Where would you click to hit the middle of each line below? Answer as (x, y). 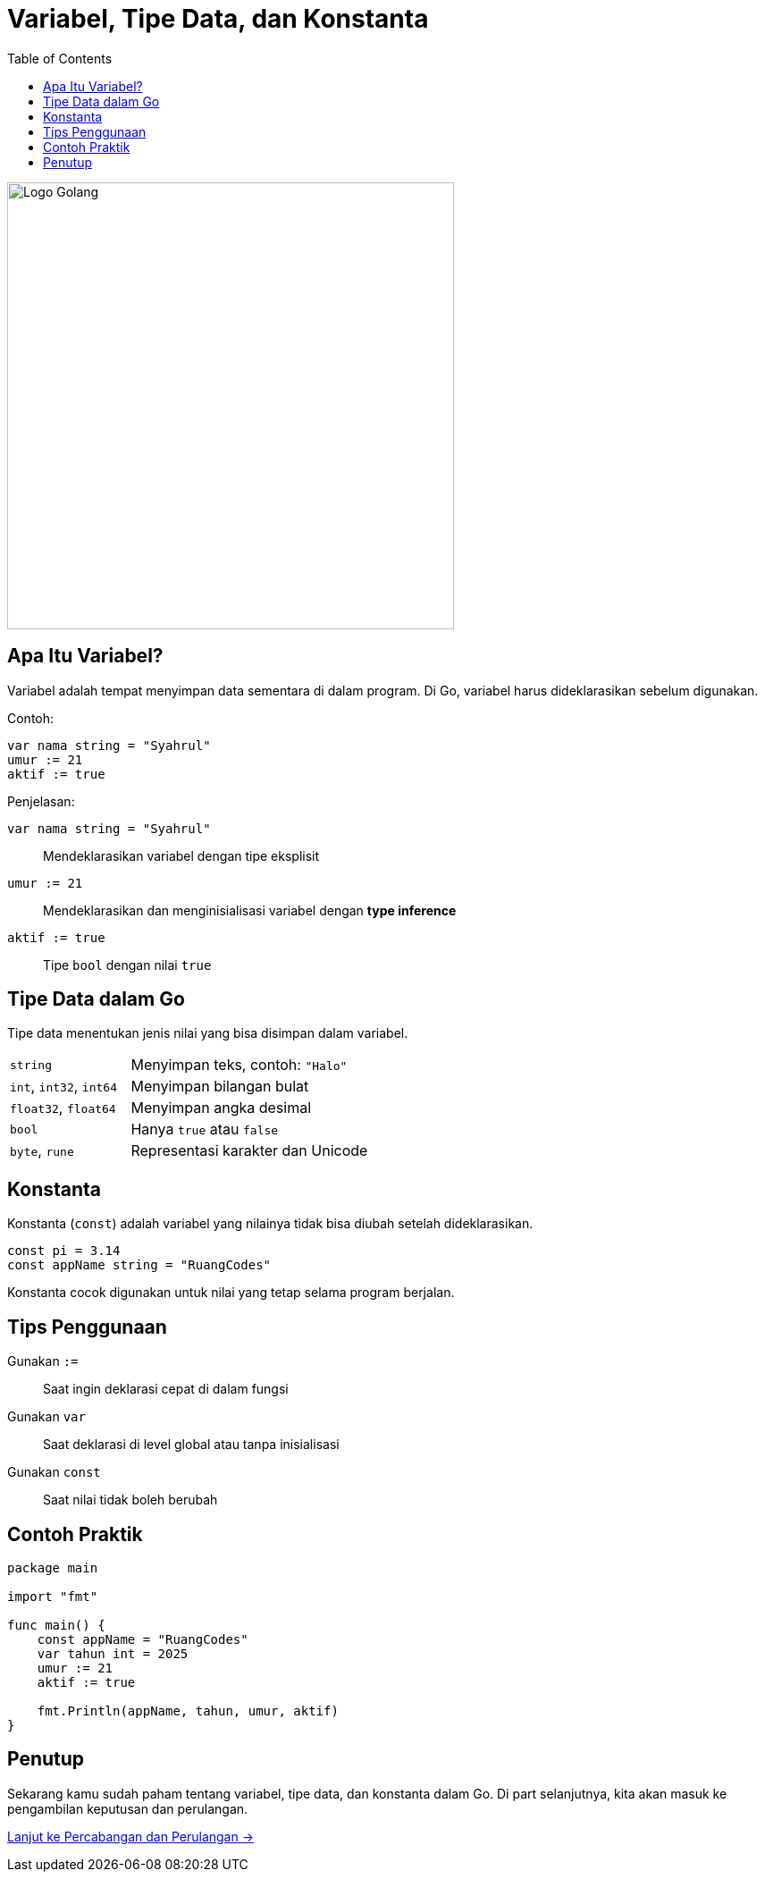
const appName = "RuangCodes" (143, 1639)
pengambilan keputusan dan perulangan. (128, 1808)
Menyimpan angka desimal (221, 1108)
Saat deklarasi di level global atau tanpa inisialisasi (191, 1445)
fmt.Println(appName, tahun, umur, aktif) (188, 1710)
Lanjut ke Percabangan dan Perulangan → (131, 1836)
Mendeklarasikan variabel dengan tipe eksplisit (181, 855)
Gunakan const (54, 1472)
